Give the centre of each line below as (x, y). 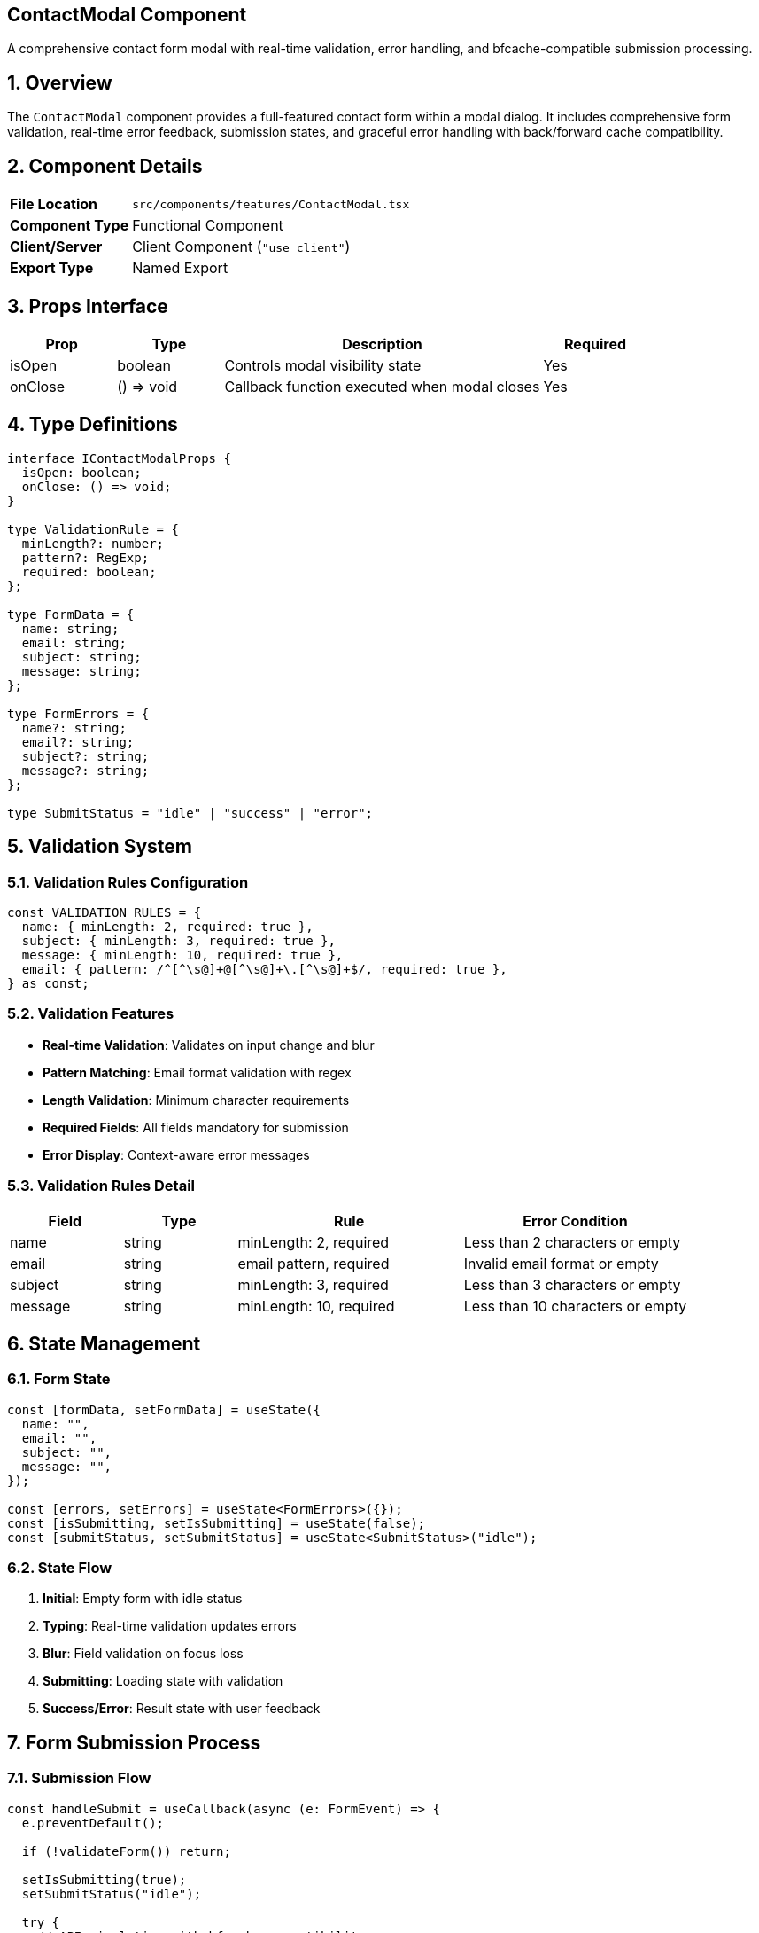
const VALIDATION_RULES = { (105, 913)
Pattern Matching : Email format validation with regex (197, 1072)
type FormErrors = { (78, 713)
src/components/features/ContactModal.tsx (271, 204)
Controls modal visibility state (323, 365)
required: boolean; (89, 571)
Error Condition (575, 1221)
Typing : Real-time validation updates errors (170, 1626)
